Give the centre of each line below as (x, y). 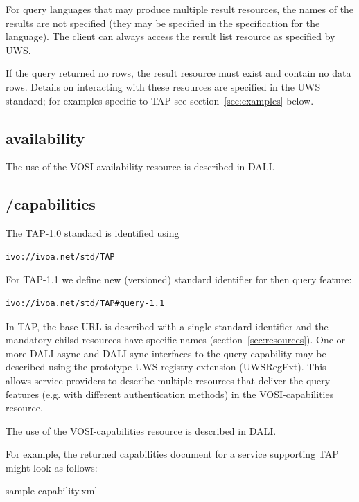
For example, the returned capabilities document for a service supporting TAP (172, 454)
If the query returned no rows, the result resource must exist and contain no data (178, 73)
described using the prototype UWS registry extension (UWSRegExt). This (166, 367)
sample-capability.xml (52, 491)
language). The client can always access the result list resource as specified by (170, 36)
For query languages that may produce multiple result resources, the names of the (180, 9)
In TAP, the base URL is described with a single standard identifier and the (167, 326)
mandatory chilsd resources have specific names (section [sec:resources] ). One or (176, 340)
